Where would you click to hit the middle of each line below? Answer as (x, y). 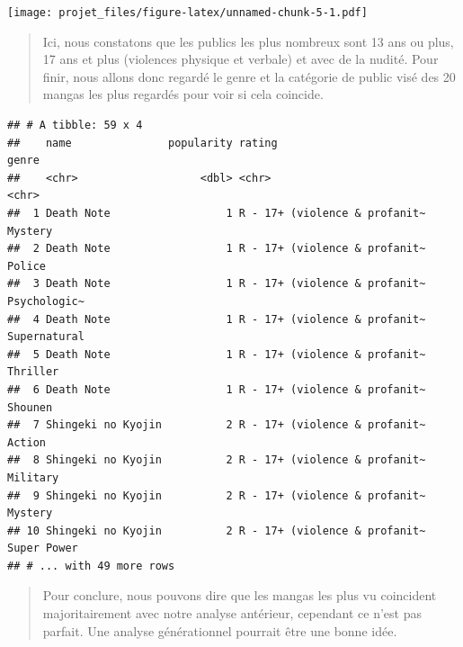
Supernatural (46, 337)
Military (33, 477)
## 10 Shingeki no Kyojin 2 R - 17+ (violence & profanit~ (217, 530)
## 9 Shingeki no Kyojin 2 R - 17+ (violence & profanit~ (217, 495)
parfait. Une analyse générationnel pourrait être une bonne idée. (220, 630)
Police (27, 266)
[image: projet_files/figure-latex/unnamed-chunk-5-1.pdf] (187, 13)
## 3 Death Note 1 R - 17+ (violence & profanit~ (217, 284)
